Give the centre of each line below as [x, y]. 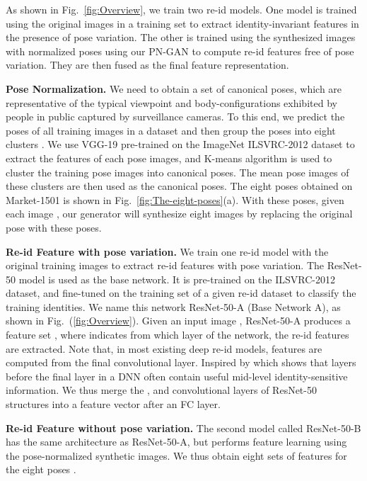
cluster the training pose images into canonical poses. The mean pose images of [177, 172]
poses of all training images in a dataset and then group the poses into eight [171, 130]
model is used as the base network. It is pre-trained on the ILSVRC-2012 [177, 279]
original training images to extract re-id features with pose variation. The [165, 265]
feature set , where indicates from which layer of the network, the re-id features [177, 335]
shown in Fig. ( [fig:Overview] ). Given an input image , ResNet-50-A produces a [178, 321]
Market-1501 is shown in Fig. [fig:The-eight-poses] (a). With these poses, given [175, 199]
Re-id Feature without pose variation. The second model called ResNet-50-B [183, 428]
